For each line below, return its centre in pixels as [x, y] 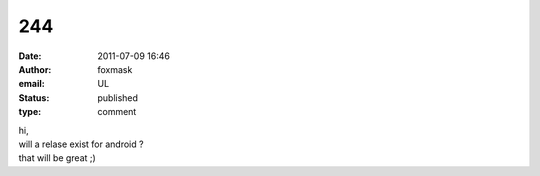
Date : [30, 56]
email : [31, 84]
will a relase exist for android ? [81, 144]
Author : [35, 69]
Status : [34, 97]
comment [117, 112]
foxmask [115, 69]
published [118, 97]
